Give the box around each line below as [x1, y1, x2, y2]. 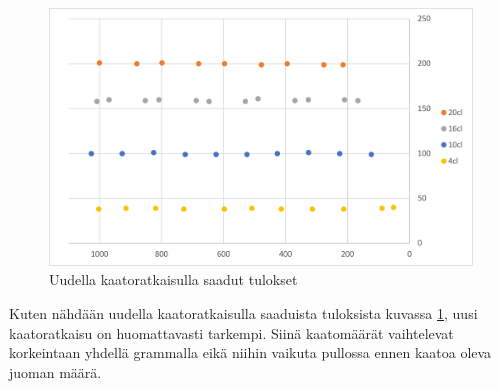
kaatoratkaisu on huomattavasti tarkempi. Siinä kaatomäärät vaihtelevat [9, 322, 454, 343]
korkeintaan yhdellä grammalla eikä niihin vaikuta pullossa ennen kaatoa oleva [9, 342, 492, 363]
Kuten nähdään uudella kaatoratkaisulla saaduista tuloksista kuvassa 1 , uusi [9, 302, 478, 323]
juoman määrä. [9, 361, 102, 382]
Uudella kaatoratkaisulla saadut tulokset [49, 269, 298, 290]
